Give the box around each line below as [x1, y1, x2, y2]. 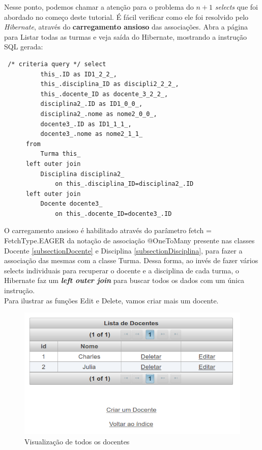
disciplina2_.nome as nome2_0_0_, [40, 110, 157, 118]
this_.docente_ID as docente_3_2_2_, [40, 90, 168, 98]
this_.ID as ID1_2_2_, [40, 70, 117, 78]
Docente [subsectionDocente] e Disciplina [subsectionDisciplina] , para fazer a [4, 245, 243, 256]
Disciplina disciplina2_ [40, 170, 125, 178]
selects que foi [215, 2, 258, 12]
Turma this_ [40, 150, 81, 158]
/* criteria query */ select [8, 60, 106, 68]
